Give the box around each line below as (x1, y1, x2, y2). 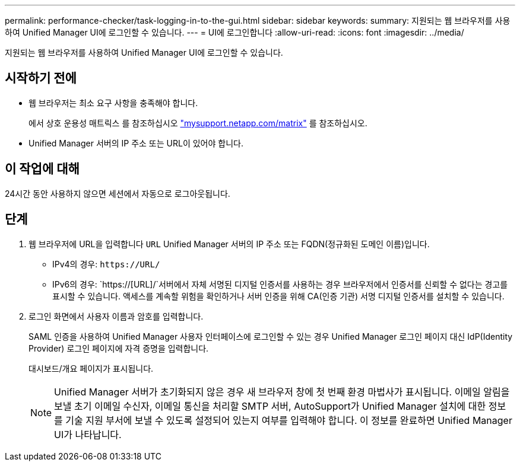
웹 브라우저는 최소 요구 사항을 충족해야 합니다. (28, 97, 198, 108)
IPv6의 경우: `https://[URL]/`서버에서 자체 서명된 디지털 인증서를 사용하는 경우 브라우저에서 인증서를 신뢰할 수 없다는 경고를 (52, 279, 508, 289)
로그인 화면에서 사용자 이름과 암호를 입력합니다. (28, 311, 204, 321)
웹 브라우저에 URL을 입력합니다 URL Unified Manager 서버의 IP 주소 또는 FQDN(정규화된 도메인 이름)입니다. (28, 238, 430, 249)
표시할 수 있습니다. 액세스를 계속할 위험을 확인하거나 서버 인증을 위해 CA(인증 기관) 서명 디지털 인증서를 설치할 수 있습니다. (52, 291, 505, 301)
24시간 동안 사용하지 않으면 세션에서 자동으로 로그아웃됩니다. (5, 188, 230, 199)
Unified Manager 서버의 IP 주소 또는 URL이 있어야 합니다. (28, 138, 243, 148)
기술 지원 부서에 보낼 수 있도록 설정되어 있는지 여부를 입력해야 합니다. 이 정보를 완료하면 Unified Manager (65, 414, 512, 426)
